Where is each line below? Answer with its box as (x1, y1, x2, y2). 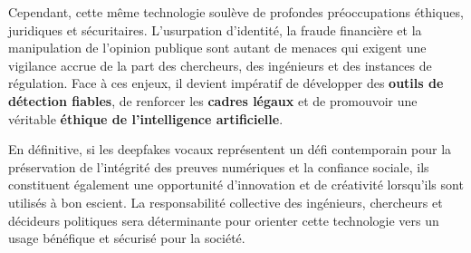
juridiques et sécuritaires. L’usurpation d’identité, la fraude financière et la (8, 20, 422, 39)
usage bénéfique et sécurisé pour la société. (8, 229, 245, 248)
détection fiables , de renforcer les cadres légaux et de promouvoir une (8, 91, 418, 110)
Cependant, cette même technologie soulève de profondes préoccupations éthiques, (8, 3, 464, 21)
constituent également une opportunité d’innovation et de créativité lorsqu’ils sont (8, 175, 464, 194)
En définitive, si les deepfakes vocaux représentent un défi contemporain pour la (8, 140, 452, 159)
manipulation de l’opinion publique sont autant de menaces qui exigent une (8, 38, 427, 57)
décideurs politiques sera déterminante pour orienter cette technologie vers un (8, 210, 439, 229)
